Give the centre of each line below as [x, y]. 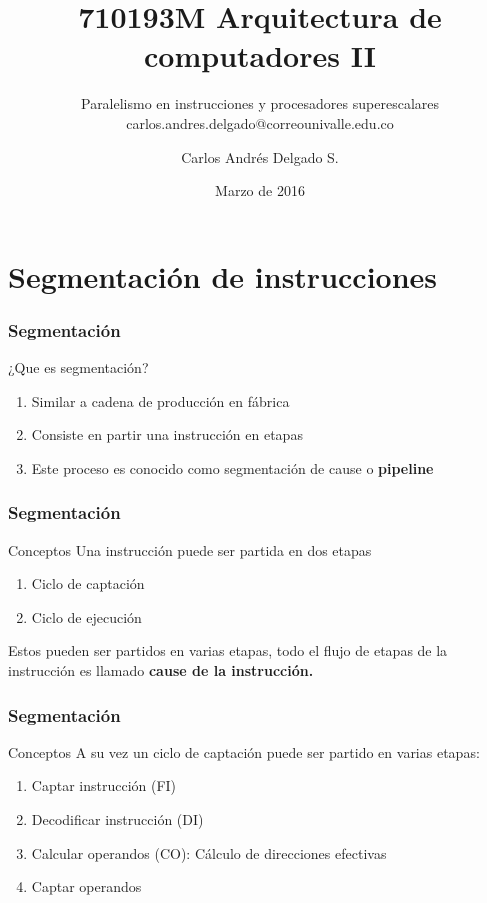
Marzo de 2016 [260, 190]
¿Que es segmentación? [78, 367]
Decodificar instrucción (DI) [117, 819]
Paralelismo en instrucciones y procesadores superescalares [259, 103]
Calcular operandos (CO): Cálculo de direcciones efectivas [209, 852]
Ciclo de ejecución [86, 616]
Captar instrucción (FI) [104, 785]
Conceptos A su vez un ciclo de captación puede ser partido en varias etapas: [244, 751]
